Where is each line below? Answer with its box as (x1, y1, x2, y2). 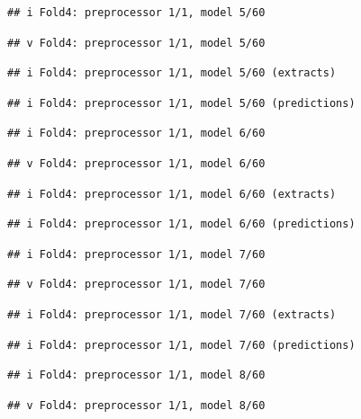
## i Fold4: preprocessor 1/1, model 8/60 (7, 369, 266, 382)
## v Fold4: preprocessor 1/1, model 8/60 (7, 398, 266, 412)
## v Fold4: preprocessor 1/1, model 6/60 (7, 156, 266, 170)
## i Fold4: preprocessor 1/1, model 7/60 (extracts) (7, 308, 337, 321)
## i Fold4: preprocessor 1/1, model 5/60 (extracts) (7, 67, 337, 80)
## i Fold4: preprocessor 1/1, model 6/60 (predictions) (7, 218, 356, 231)
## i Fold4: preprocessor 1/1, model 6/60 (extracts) (7, 187, 337, 201)
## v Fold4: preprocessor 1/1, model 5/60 (7, 36, 266, 49)
